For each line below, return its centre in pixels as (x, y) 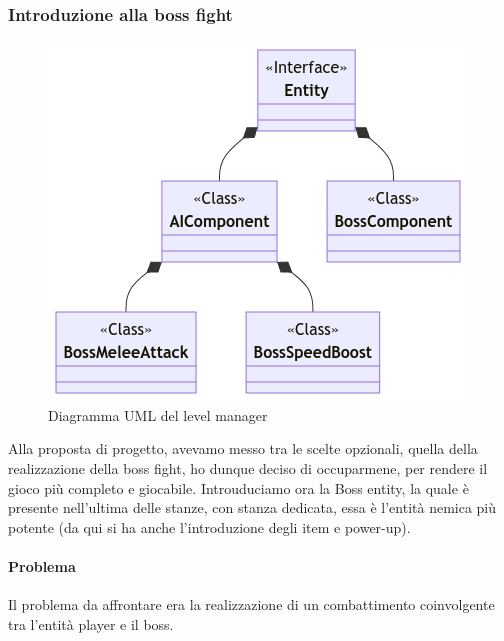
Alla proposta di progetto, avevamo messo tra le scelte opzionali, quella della (243, 448)
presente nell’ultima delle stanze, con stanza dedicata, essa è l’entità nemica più (252, 507)
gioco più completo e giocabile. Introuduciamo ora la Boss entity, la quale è (238, 487)
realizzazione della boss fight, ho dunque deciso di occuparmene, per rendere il (248, 468)
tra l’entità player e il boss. (91, 623)
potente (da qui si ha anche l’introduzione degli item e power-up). (209, 526)
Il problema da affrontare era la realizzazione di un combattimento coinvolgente (251, 604)
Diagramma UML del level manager (158, 414)
